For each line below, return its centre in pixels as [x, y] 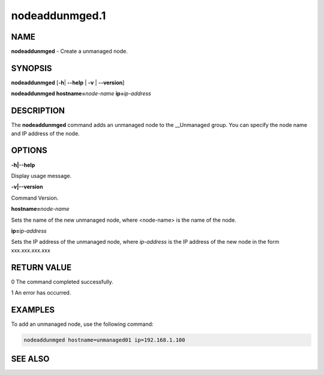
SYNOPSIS [31, 68]
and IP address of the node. [46, 133]
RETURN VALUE [41, 267]
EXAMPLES [33, 309]
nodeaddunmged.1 [58, 16]
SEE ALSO [30, 359]
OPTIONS [29, 151]
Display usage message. [41, 176]
